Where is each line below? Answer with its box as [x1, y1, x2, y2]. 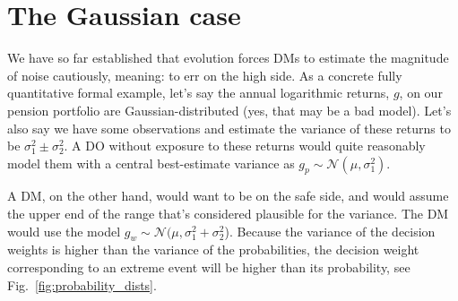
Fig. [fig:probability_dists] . [7, 275, 157, 294]
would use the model [7, 221, 121, 240]
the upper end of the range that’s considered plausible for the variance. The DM [7, 204, 449, 223]
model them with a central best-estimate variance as [7, 153, 295, 172]
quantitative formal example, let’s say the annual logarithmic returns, [7, 83, 390, 102]
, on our [399, 83, 443, 102]
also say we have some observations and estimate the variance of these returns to [7, 118, 451, 137]
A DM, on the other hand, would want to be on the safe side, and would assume [7, 186, 449, 205]
